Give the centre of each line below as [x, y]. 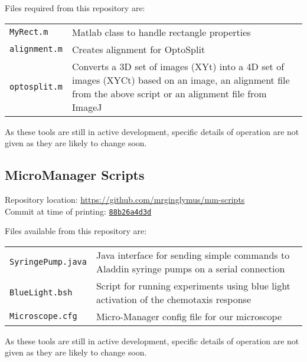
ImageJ [87, 107]
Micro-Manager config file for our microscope [189, 316]
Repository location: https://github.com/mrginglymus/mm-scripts [125, 199]
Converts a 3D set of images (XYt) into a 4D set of [178, 66]
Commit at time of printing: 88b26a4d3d [78, 211]
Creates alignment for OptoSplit [139, 49]
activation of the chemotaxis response [174, 299]
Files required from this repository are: [75, 8]
